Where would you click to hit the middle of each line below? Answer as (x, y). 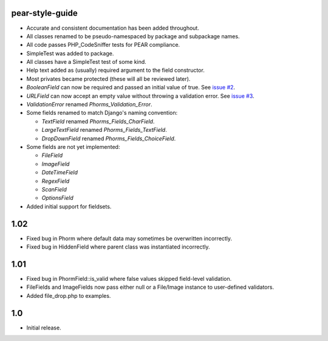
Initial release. (44, 328)
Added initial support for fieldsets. (69, 206)
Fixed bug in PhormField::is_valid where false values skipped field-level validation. (129, 278)
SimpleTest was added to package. (70, 53)
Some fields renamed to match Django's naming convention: (102, 113)
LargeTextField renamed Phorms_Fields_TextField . (104, 130)
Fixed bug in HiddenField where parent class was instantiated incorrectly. (118, 247)
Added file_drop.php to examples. (69, 295)
